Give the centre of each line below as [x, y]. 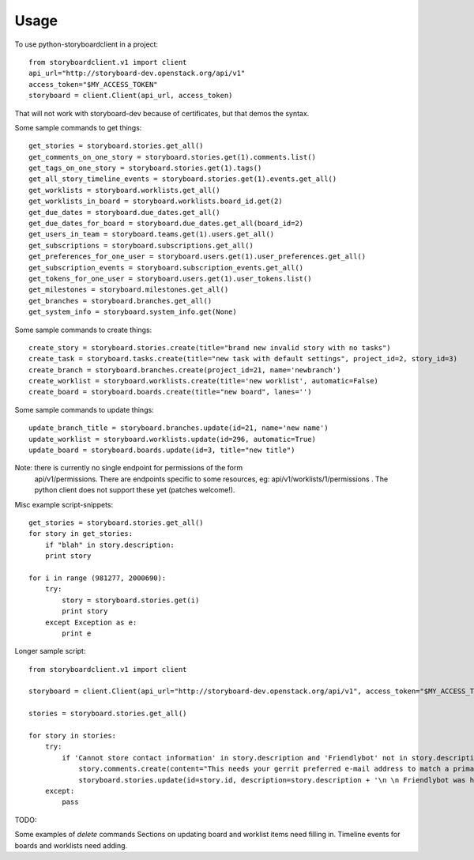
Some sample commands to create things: [83, 330]
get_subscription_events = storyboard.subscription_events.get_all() [166, 268]
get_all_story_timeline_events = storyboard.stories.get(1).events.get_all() [183, 179]
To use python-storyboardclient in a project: [86, 44]
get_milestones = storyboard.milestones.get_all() [129, 290]
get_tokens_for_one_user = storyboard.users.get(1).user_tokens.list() [170, 278]
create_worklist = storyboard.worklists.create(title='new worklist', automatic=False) [204, 381]
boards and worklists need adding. [71, 845]
